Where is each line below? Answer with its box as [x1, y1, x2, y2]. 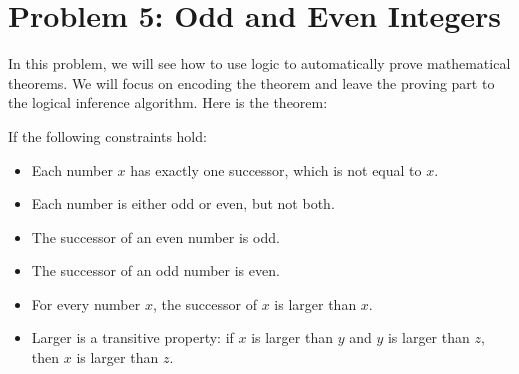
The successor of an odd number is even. [31, 260, 280, 281]
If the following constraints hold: [8, 125, 207, 146]
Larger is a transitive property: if [31, 327, 234, 348]
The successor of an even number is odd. [31, 226, 280, 247]
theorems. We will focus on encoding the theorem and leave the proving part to [8, 72, 495, 93]
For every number [31, 293, 141, 314]
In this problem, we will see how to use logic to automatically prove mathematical [8, 53, 511, 74]
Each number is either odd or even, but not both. [31, 193, 335, 214]
